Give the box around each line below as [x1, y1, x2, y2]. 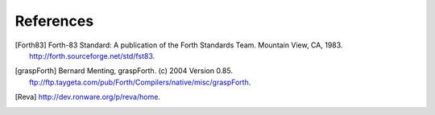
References [14, 12, 94, 30]
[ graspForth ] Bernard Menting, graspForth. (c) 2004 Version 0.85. [14, 66, 234, 76]
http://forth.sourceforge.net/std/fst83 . [29, 51, 155, 60]
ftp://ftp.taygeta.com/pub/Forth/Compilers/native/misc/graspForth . [29, 77, 251, 87]
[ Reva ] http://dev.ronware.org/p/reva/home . [14, 92, 161, 102]
